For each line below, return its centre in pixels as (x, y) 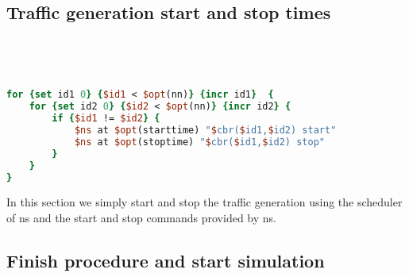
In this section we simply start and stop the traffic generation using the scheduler (204, 202)
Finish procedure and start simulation (166, 261)
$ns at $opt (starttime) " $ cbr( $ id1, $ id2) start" (205, 131)
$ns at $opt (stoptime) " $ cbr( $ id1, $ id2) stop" (199, 142)
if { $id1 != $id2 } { (106, 119)
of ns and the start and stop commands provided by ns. (141, 218)
